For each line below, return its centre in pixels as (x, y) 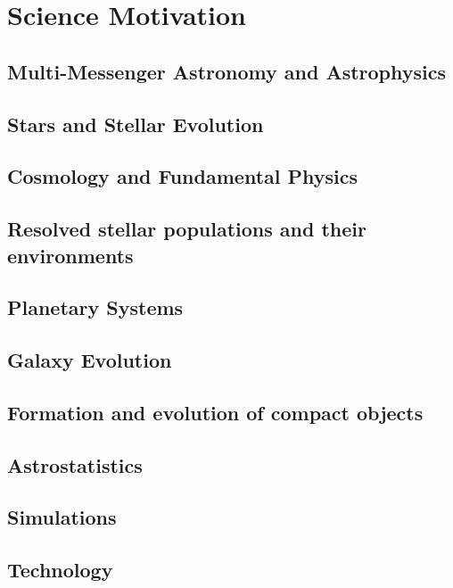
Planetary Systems (95, 307)
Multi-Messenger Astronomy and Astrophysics (227, 71)
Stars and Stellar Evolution (136, 124)
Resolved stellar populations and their (187, 229)
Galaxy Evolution (90, 360)
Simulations (62, 517)
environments (70, 255)
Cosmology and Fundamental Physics (182, 176)
